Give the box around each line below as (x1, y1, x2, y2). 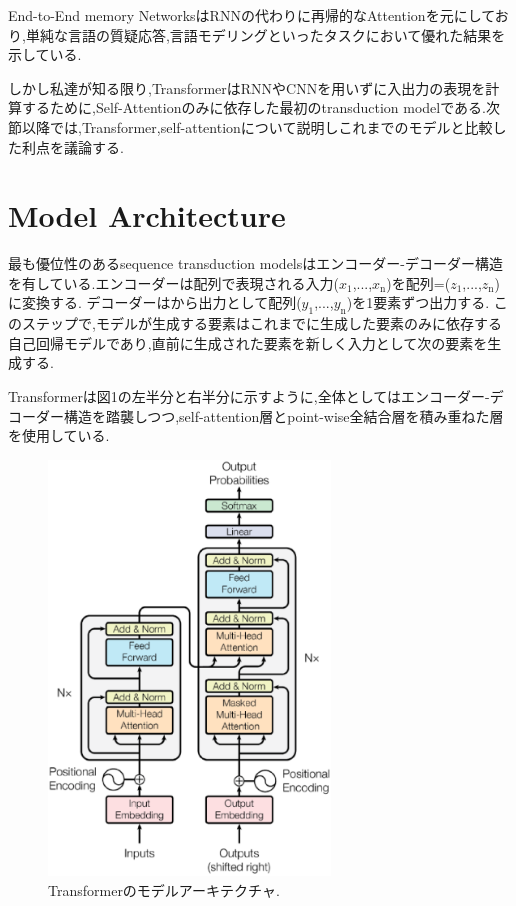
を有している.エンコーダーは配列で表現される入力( (8, 272, 339, 293)
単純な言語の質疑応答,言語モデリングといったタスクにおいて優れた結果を (25, 24, 506, 45)
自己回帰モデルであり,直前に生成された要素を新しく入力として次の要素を (8, 332, 488, 353)
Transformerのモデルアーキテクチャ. (48, 879, 280, 900)
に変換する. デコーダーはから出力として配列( (8, 292, 302, 313)
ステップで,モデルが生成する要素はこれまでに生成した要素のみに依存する (21, 313, 502, 334)
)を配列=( (386, 272, 451, 293)
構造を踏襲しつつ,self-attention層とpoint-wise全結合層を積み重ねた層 (63, 405, 504, 426)
